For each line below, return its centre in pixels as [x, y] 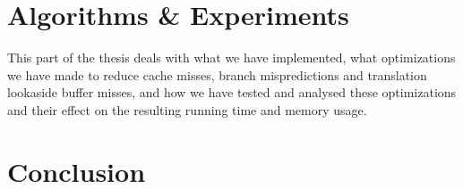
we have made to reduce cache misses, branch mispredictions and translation [217, 74]
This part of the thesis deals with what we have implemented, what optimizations [231, 58]
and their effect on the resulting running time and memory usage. [187, 109]
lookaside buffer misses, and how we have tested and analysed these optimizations [232, 92]
